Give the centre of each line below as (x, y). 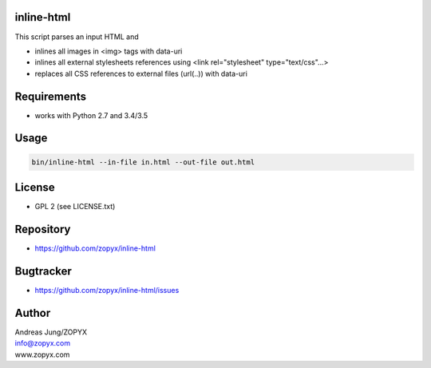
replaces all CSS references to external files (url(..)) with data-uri (141, 73)
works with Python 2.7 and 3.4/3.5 (91, 115)
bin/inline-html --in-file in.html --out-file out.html (143, 162)
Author (33, 313)
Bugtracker (43, 271)
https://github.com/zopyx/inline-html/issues (107, 290)
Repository (43, 229)
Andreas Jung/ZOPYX (51, 332)
